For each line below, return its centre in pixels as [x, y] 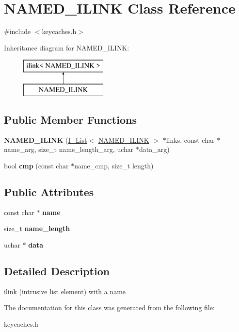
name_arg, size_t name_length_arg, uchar [69, 149]
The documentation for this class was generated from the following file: [109, 307]
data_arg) [154, 149]
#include [17, 31]
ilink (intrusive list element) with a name [65, 291]
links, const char [190, 140]
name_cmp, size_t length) [114, 165]
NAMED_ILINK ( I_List [46, 140]
